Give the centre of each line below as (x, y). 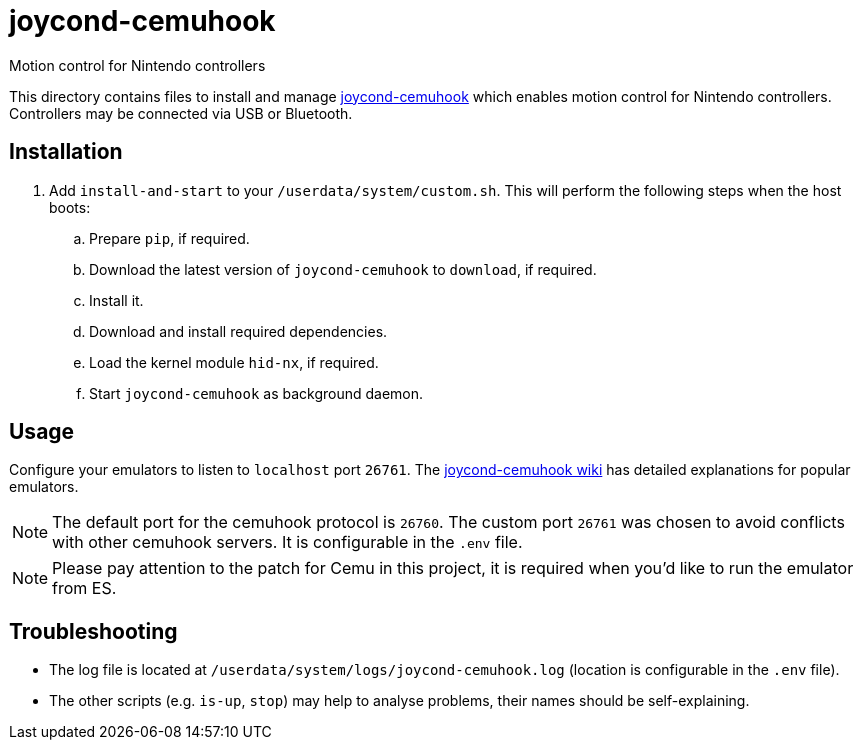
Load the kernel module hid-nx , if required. (234, 362)
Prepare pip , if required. (169, 238)
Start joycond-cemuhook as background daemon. (256, 393)
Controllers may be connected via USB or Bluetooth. (181, 113)
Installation (66, 152)
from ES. (84, 588)
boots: (70, 207)
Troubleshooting (93, 631)
